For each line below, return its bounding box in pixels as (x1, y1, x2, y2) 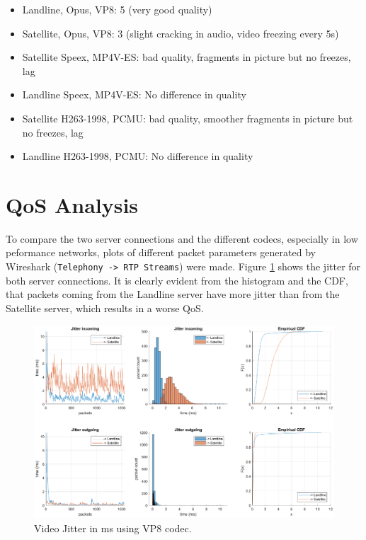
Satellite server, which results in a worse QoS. (6, 300, 204, 315)
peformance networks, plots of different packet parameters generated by (6, 245, 316, 260)
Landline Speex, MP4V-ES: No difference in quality (22, 87, 246, 102)
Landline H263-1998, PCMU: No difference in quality (22, 149, 253, 163)
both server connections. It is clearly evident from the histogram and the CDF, (6, 272, 348, 287)
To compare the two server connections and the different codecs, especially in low (6, 231, 358, 246)
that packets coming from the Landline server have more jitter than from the (6, 287, 340, 301)
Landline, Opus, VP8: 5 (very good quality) (22, 2, 212, 16)
